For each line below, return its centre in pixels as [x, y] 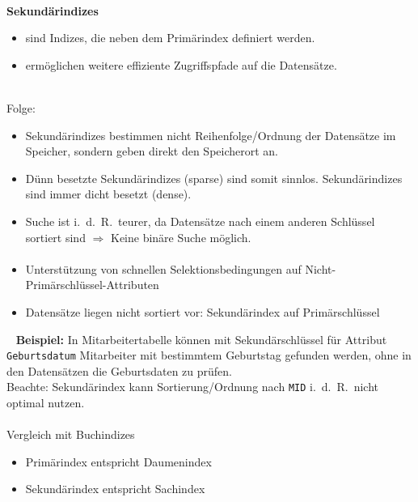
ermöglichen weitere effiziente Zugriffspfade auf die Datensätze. [181, 64]
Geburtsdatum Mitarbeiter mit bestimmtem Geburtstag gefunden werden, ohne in [209, 355]
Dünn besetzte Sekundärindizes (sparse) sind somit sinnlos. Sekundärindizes [214, 178]
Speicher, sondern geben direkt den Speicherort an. [152, 151]
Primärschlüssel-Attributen [92, 285]
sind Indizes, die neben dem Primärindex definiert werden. [170, 38]
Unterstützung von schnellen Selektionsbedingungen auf [163, 268]
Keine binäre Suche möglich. [181, 237]
